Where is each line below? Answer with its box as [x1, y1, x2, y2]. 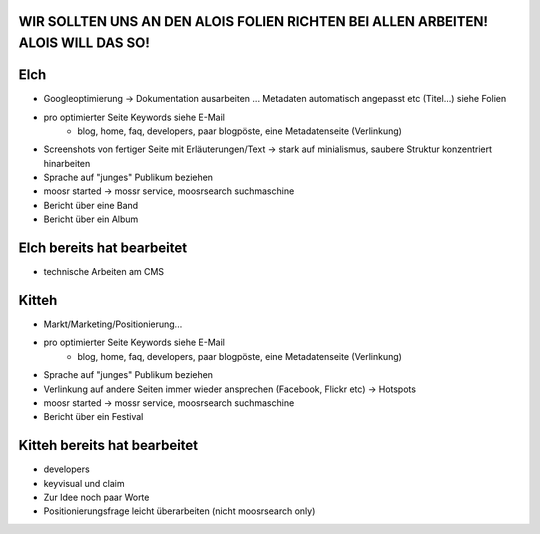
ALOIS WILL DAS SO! [18, 35, 150, 52]
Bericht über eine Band [43, 199, 139, 211]
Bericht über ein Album [43, 213, 139, 225]
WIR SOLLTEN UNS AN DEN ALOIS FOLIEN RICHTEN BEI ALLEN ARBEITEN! [18, 13, 489, 30]
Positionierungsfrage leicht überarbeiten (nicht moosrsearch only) [43, 505, 316, 517]
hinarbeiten [43, 157, 91, 169]
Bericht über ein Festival [43, 411, 144, 423]
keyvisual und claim [43, 477, 125, 489]
